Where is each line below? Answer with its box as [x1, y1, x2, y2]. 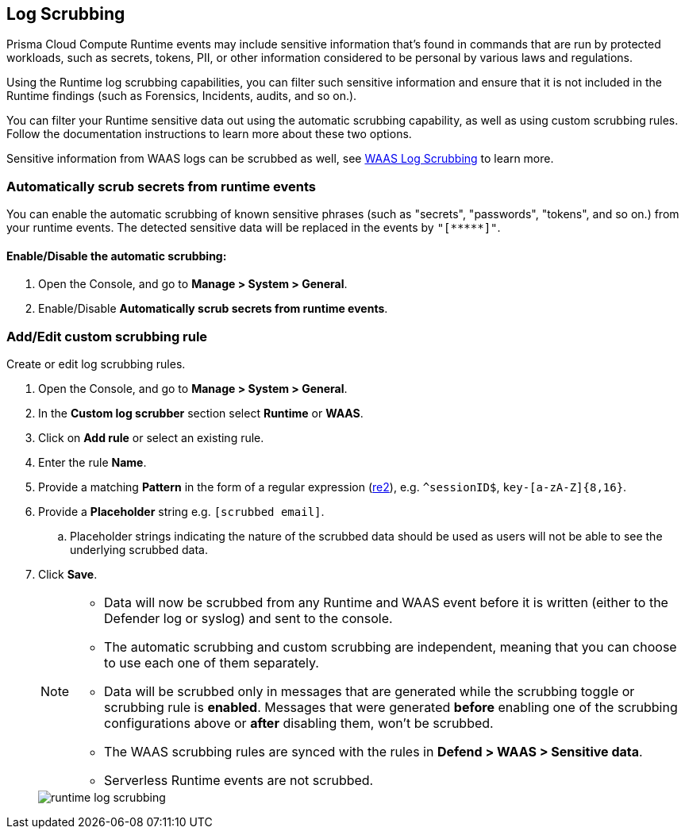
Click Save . [38, 568, 98, 582]
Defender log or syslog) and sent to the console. [104, 610, 393, 627]
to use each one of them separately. [104, 655, 319, 671]
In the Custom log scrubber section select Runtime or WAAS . [38, 406, 364, 421]
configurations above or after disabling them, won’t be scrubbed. [104, 715, 494, 732]
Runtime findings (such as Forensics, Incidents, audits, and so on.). [6, 89, 357, 103]
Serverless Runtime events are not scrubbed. [104, 772, 374, 789]
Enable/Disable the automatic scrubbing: [6, 248, 227, 263]
